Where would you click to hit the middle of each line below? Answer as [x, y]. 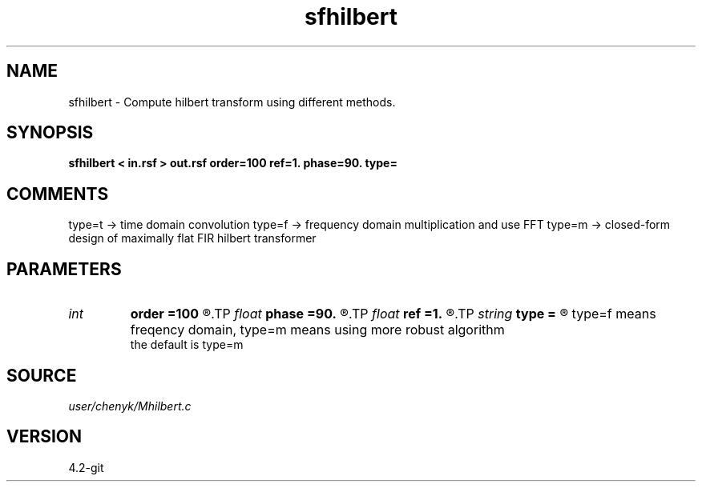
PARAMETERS [64, 269]
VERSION [44, 437]
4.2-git [86, 467]
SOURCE [42, 375]
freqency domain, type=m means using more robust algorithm [317, 330]
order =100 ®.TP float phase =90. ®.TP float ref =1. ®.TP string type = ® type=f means [393, 314]
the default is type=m [187, 345]
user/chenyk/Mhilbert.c [130, 406]
